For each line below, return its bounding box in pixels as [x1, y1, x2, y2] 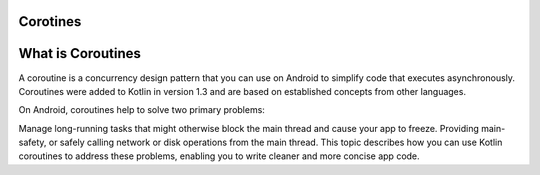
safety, [18, 136, 47, 149]
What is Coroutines [18, 45, 142, 62]
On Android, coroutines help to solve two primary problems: [18, 104, 265, 116]
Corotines [18, 13, 82, 30]
